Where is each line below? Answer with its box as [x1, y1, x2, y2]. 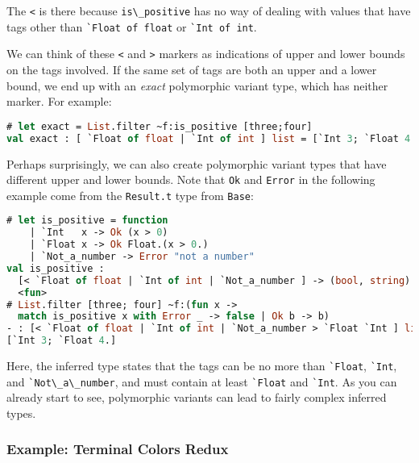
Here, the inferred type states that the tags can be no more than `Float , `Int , [6, 357, 397, 374]
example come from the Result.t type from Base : [6, 186, 254, 203]
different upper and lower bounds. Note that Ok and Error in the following [6, 171, 375, 188]
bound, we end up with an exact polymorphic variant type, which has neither [6, 77, 388, 94]
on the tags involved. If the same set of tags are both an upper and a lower [6, 60, 377, 77]
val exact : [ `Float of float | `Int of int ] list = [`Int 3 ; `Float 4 [6, 132, 411, 144]
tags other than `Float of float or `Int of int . [6, 18, 257, 35]
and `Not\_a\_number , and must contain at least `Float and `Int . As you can [6, 373, 397, 390]
